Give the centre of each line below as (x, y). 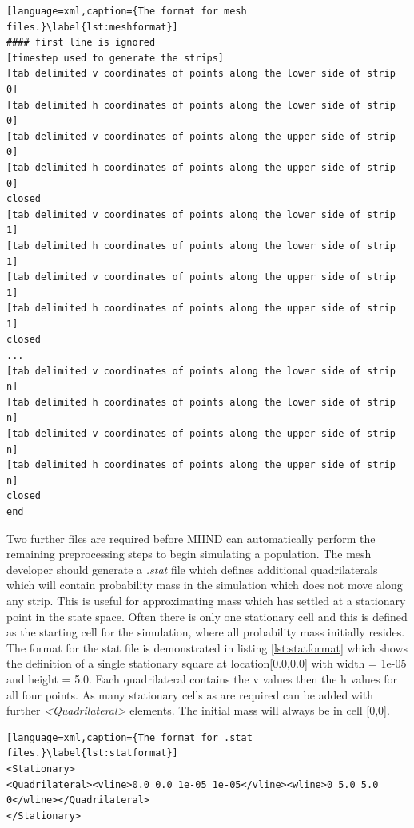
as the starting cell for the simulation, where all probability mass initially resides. (206, 632)
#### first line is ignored (81, 43)
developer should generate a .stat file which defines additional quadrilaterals (192, 569)
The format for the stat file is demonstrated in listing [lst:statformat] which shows (207, 647)
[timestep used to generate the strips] (115, 58)
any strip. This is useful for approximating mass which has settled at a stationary (206, 600)
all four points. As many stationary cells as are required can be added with (190, 694)
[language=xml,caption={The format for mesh (127, 11)
